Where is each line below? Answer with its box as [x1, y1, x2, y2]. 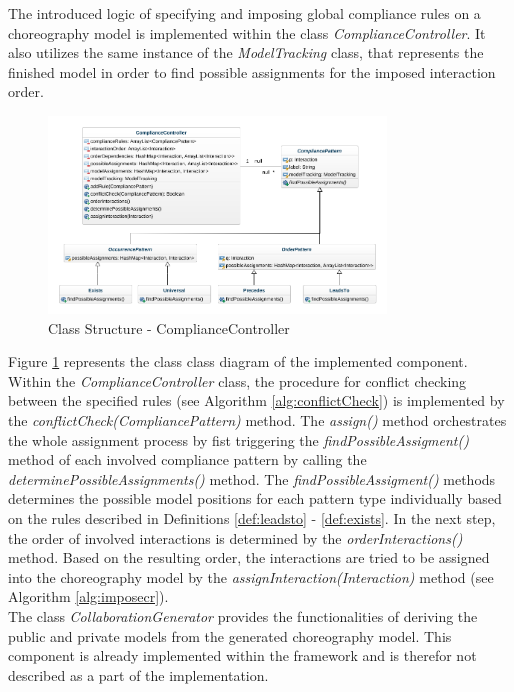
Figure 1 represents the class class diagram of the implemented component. [8, 351, 468, 372]
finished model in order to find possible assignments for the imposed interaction [8, 61, 496, 82]
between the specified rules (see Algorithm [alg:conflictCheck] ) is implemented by [8, 390, 505, 411]
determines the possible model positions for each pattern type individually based [8, 488, 502, 509]
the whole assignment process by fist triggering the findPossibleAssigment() [8, 429, 469, 450]
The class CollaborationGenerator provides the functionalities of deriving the [8, 606, 478, 626]
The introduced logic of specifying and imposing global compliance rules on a [8, 3, 481, 23]
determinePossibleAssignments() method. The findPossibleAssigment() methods [8, 468, 496, 489]
